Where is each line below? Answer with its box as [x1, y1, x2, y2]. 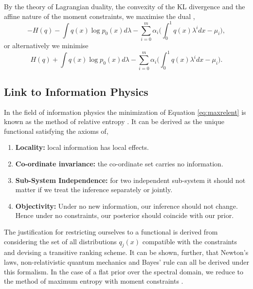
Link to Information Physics [4, 84, 148, 99]
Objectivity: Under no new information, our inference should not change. [15, 200, 238, 211]
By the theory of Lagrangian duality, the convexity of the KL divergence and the [4, 1, 245, 11]
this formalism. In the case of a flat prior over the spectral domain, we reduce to [4, 266, 244, 276]
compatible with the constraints [142, 236, 237, 246]
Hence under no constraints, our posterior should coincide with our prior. [15, 210, 234, 220]
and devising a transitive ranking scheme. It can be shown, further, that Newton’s [4, 247, 249, 257]
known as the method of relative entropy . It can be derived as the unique [4, 116, 224, 126]
